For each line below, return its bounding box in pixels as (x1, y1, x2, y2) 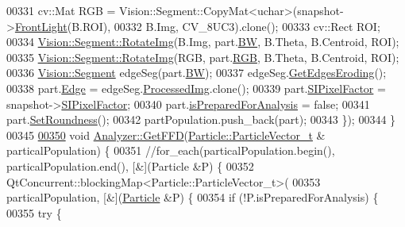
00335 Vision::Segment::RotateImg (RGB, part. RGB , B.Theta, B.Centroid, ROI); (6, 48, 399, 65)
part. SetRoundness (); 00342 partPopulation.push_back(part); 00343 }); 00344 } (6, 111, 396, 128)
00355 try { (6, 204, 62, 221)
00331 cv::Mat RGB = (6, 2, 116, 18)
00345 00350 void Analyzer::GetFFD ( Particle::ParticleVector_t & (6, 126, 326, 143)
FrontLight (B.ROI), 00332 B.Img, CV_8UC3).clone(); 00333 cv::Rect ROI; (14, 17, 380, 34)
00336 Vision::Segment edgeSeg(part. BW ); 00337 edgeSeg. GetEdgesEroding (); (6, 64, 387, 81)
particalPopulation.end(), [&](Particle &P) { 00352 (6, 157, 254, 174)
